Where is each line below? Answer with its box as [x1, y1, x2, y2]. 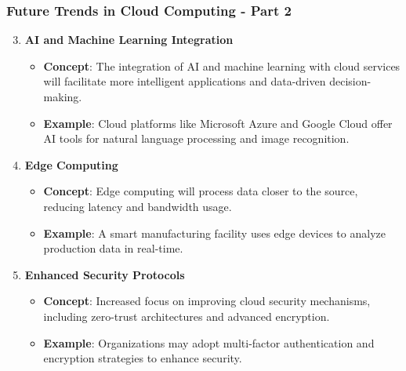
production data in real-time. [43, 240, 183, 256]
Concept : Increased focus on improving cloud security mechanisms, [43, 293, 371, 309]
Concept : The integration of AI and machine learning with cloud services [43, 57, 401, 74]
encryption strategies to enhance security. [43, 350, 242, 366]
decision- [329, 73, 372, 89]
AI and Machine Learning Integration [24, 31, 234, 48]
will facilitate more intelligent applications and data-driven [43, 73, 326, 89]
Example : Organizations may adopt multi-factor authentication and [43, 334, 375, 351]
